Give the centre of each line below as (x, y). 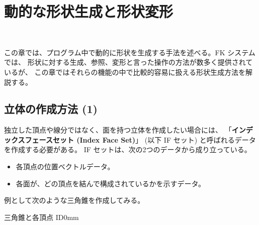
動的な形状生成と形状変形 (89, 11)
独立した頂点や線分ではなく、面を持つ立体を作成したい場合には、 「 (118, 130)
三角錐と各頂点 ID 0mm (41, 217)
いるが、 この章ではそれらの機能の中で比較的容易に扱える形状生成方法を (125, 72)
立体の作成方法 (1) (51, 109)
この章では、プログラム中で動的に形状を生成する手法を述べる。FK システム (130, 52)
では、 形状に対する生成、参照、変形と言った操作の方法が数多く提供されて (128, 62)
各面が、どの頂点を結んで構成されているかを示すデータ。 (110, 183)
